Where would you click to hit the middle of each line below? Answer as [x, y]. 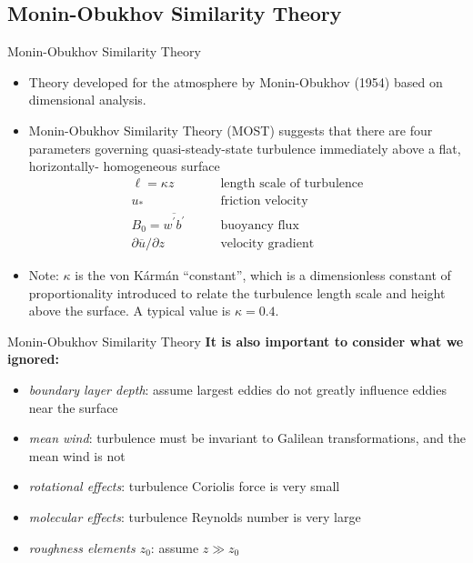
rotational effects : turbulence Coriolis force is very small [184, 486]
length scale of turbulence [292, 183]
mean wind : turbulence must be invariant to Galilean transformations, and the [247, 438]
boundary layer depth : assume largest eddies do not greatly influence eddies [237, 390]
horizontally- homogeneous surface [124, 166]
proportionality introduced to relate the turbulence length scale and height [237, 292]
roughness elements [82, 547]
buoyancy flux [260, 225]
